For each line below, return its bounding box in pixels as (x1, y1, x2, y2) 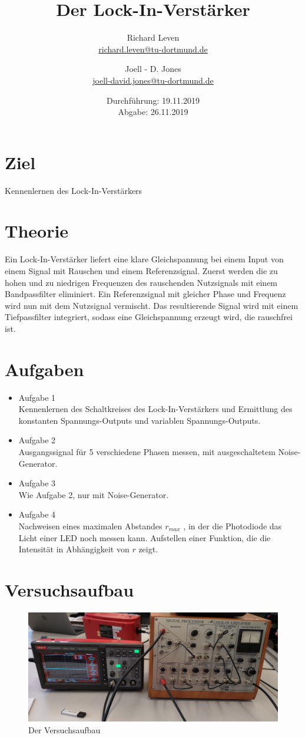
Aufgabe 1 (18, 391, 56, 403)
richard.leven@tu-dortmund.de (98, 42, 208, 55)
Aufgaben (5, 357, 84, 381)
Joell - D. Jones (125, 62, 181, 75)
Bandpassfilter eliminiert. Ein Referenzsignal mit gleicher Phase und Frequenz (5, 288, 286, 300)
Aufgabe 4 (18, 508, 56, 520)
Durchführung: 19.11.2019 (107, 94, 200, 106)
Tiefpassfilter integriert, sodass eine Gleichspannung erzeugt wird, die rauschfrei (5, 311, 293, 323)
